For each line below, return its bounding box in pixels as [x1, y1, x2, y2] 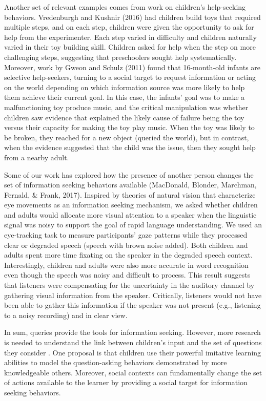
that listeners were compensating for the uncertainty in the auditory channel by [4, 280, 255, 290]
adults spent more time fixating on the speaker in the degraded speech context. [4, 249, 253, 260]
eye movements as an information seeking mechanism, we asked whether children [4, 199, 258, 210]
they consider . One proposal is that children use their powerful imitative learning [4, 347, 261, 357]
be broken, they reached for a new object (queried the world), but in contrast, [4, 132, 249, 142]
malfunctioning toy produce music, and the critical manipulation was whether [4, 101, 249, 112]
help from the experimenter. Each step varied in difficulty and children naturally [4, 31, 257, 42]
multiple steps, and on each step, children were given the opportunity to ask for [4, 22, 254, 32]
